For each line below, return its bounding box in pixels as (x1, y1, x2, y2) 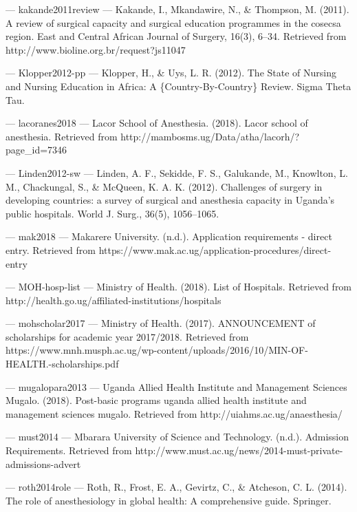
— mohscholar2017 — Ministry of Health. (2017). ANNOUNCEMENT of (6, 316, 316, 330)
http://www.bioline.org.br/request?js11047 (6, 42, 186, 56)
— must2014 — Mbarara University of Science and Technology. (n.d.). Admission (6, 429, 349, 444)
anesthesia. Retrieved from (6, 129, 118, 143)
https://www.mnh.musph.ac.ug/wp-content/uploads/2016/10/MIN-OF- (6, 343, 308, 357)
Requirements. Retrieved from (6, 443, 132, 458)
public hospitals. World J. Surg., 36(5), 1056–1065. (6, 206, 219, 220)
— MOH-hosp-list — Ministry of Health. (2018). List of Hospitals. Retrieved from (6, 279, 352, 294)
